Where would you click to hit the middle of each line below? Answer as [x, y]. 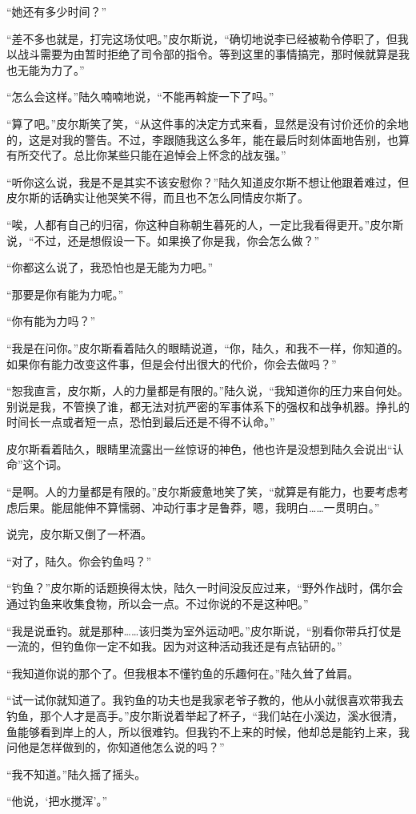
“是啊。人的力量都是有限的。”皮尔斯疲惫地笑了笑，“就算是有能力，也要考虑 [202, 492]
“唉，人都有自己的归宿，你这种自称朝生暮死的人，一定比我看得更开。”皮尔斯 [205, 224]
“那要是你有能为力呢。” [65, 294]
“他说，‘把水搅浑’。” [57, 801]
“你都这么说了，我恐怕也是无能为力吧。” [110, 267]
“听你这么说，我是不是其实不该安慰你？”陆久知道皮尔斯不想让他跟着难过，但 [208, 181]
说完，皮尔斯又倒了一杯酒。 [79, 534]
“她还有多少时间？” [57, 11]
